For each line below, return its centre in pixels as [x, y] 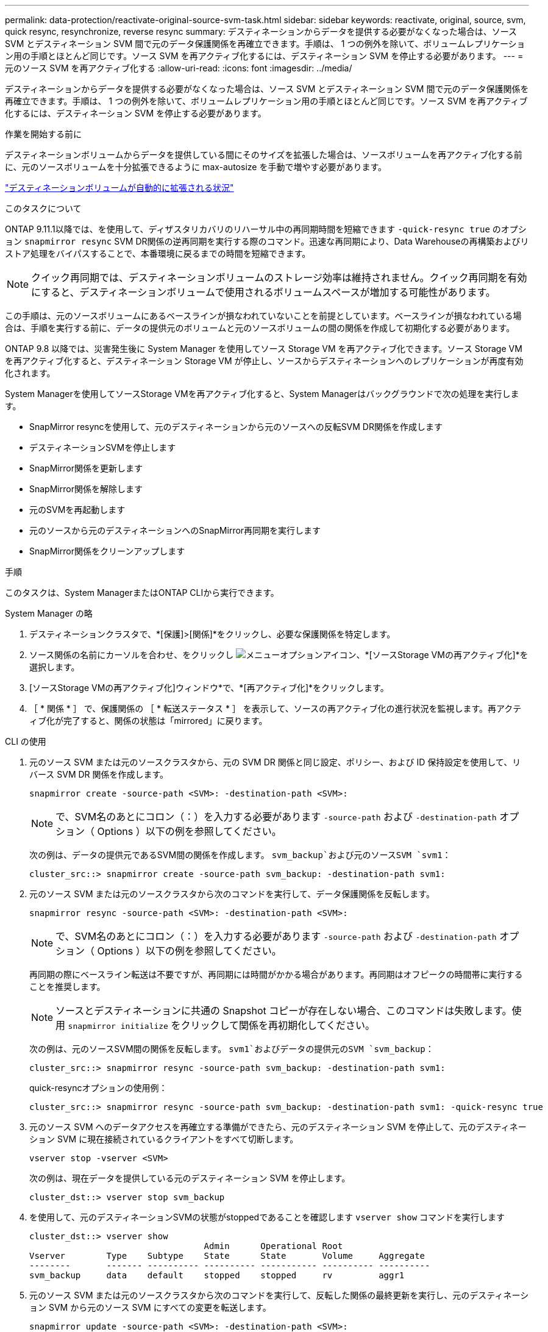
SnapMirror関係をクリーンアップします [107, 551]
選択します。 [55, 667]
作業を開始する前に [43, 134]
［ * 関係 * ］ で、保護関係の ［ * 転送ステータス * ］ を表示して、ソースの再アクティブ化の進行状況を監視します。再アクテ [276, 708]
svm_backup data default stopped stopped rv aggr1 [217, 1275]
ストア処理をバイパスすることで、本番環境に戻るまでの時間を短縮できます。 [158, 253]
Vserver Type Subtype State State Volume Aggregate [227, 1256]
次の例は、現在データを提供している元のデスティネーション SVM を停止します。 [190, 1178]
